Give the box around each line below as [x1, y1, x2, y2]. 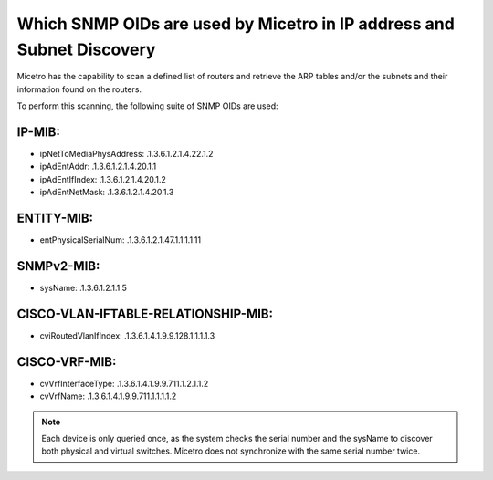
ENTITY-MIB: [16, 211, 94, 226]
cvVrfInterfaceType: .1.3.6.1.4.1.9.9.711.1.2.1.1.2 [39, 378, 209, 389]
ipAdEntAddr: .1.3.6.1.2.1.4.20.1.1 [39, 161, 157, 172]
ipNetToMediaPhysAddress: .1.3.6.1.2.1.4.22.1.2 [39, 149, 214, 160]
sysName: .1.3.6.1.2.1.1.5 [39, 283, 128, 294]
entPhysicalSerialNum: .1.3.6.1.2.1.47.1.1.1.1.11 [39, 235, 201, 245]
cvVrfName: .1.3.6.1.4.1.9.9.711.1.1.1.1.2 [39, 391, 177, 402]
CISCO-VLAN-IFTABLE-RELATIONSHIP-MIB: [16, 306, 274, 321]
